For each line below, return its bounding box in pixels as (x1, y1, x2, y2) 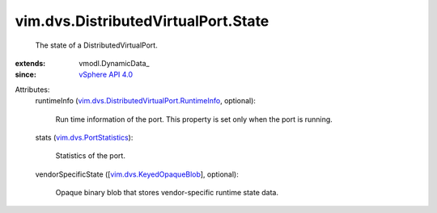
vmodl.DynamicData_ (78, 58, 150, 68)
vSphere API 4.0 (78, 69, 134, 80)
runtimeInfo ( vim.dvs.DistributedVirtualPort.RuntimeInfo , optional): (35, 96, 257, 106)
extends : (15, 58, 46, 68)
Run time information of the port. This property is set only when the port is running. (55, 114, 333, 124)
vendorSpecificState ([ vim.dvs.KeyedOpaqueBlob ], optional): (35, 169, 239, 179)
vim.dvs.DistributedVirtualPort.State (15, 12, 269, 30)
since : (15, 69, 36, 80)
